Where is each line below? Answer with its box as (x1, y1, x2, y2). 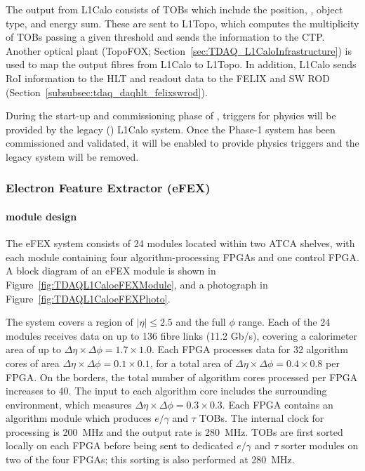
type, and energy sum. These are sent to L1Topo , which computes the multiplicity (6, 15, 359, 30)
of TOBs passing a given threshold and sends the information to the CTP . (6, 29, 325, 44)
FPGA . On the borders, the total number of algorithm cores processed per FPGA (6, 369, 358, 384)
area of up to (6, 342, 61, 357)
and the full (175, 314, 226, 329)
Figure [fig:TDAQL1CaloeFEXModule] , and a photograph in (6, 277, 268, 291)
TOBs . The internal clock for (199, 411, 324, 425)
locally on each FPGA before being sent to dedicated (6, 438, 234, 453)
